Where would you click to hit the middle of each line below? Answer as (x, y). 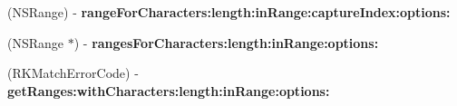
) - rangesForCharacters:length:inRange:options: (226, 42)
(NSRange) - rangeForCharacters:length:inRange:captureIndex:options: (229, 12)
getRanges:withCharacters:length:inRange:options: (169, 90)
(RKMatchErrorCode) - (73, 73)
